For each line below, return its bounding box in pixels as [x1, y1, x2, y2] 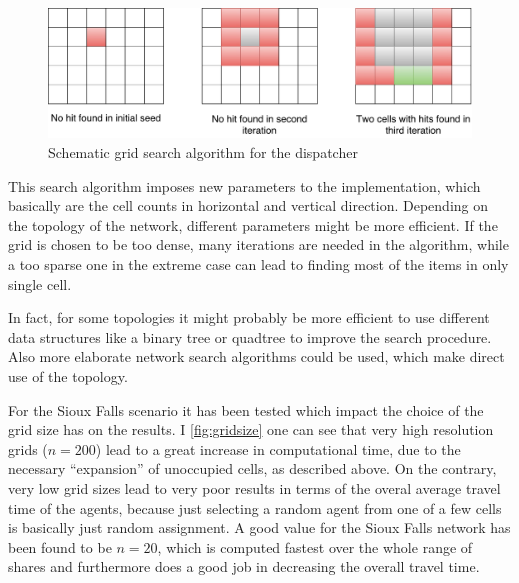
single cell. [8, 273, 72, 294]
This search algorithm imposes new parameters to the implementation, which [8, 175, 481, 196]
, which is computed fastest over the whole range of [157, 536, 473, 557]
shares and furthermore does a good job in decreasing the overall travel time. [8, 556, 480, 577]
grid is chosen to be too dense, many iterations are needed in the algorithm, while [8, 234, 509, 255]
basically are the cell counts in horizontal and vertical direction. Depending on [8, 195, 489, 216]
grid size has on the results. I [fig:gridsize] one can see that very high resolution [8, 419, 494, 440]
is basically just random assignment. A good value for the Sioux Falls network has [8, 517, 511, 538]
